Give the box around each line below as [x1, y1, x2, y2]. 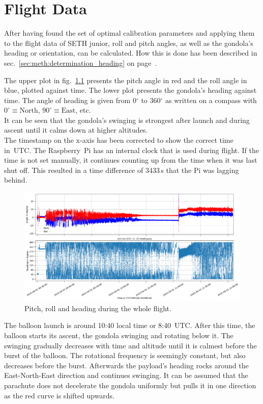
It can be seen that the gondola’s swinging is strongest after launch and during [4, 114, 250, 125]
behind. [4, 174, 27, 185]
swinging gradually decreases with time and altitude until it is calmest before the [4, 340, 257, 350]
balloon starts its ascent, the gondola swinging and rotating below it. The [4, 330, 233, 341]
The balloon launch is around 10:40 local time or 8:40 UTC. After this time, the [4, 320, 255, 331]
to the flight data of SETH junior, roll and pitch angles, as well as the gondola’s [4, 37, 253, 48]
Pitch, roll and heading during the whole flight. [24, 302, 171, 313]
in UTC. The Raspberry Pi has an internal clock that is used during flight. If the [4, 144, 259, 155]
